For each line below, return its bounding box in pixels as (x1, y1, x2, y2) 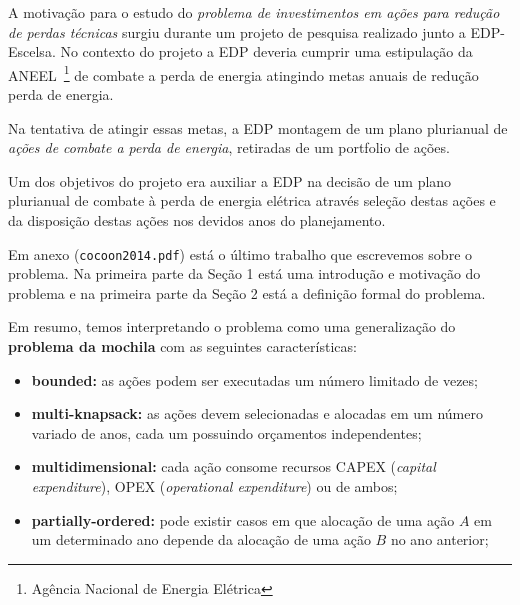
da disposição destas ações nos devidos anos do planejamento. (8, 210, 386, 230)
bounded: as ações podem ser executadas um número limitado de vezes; (31, 369, 478, 390)
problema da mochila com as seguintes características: (8, 336, 357, 357)
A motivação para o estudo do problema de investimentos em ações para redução (8, 2, 500, 22)
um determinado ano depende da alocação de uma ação (31, 529, 371, 550)
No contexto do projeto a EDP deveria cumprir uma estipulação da (60, 41, 473, 62)
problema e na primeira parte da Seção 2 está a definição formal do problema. (8, 282, 486, 303)
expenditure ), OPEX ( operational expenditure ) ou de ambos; (31, 476, 398, 496)
